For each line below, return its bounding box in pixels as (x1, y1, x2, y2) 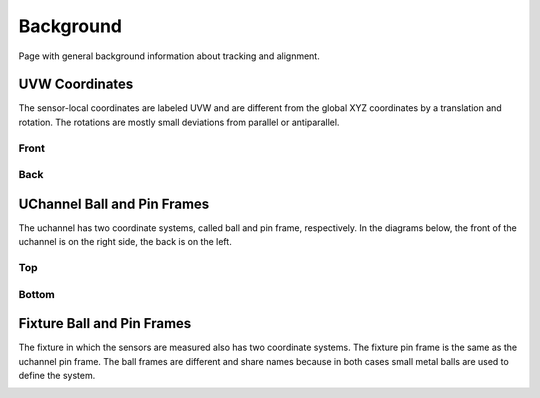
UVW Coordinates (18, 76, 134, 93)
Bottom (18, 287, 55, 301)
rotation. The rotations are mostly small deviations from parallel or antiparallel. (18, 116, 340, 128)
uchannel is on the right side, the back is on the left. (18, 236, 232, 248)
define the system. (18, 370, 96, 382)
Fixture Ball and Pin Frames (18, 315, 192, 332)
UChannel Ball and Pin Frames (18, 195, 210, 212)
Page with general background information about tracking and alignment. (18, 50, 320, 62)
